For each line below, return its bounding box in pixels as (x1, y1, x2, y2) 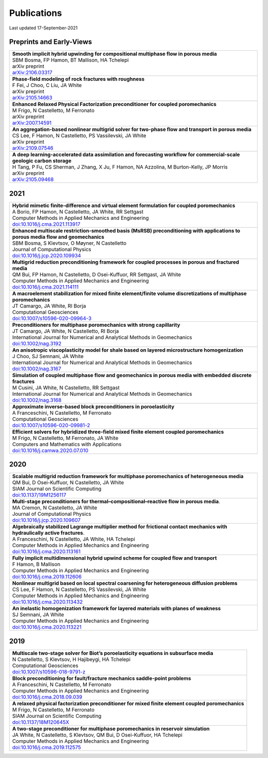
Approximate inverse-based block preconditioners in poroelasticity (12, 403, 175, 410)
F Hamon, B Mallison (12, 561, 61, 568)
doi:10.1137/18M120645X (12, 719, 69, 726)
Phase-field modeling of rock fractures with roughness (12, 76, 145, 83)
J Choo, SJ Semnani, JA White (12, 353, 84, 360)
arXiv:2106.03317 (12, 69, 53, 76)
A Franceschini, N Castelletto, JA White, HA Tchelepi (12, 536, 135, 543)
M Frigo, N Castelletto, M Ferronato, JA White (12, 434, 119, 441)
